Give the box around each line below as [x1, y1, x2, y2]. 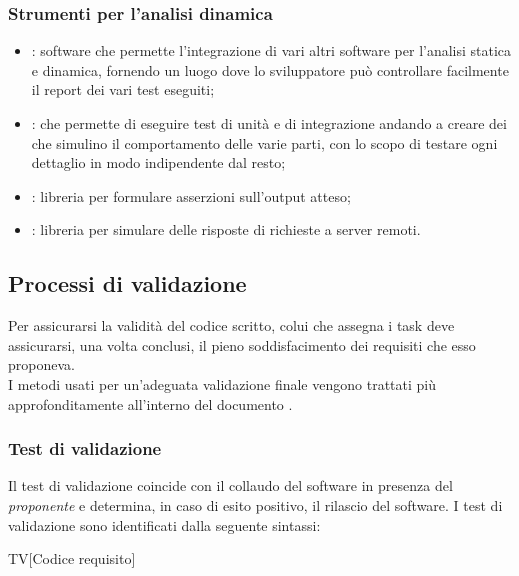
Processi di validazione [8, 268, 247, 299]
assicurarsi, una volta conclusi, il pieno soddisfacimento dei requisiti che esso [8, 334, 476, 355]
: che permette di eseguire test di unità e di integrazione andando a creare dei [31, 113, 507, 133]
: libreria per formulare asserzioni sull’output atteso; [31, 185, 351, 206]
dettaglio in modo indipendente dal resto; [31, 152, 286, 173]
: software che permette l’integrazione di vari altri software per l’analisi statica [31, 40, 512, 61]
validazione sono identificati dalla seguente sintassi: [8, 514, 321, 535]
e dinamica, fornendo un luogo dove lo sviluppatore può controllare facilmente [31, 59, 509, 80]
